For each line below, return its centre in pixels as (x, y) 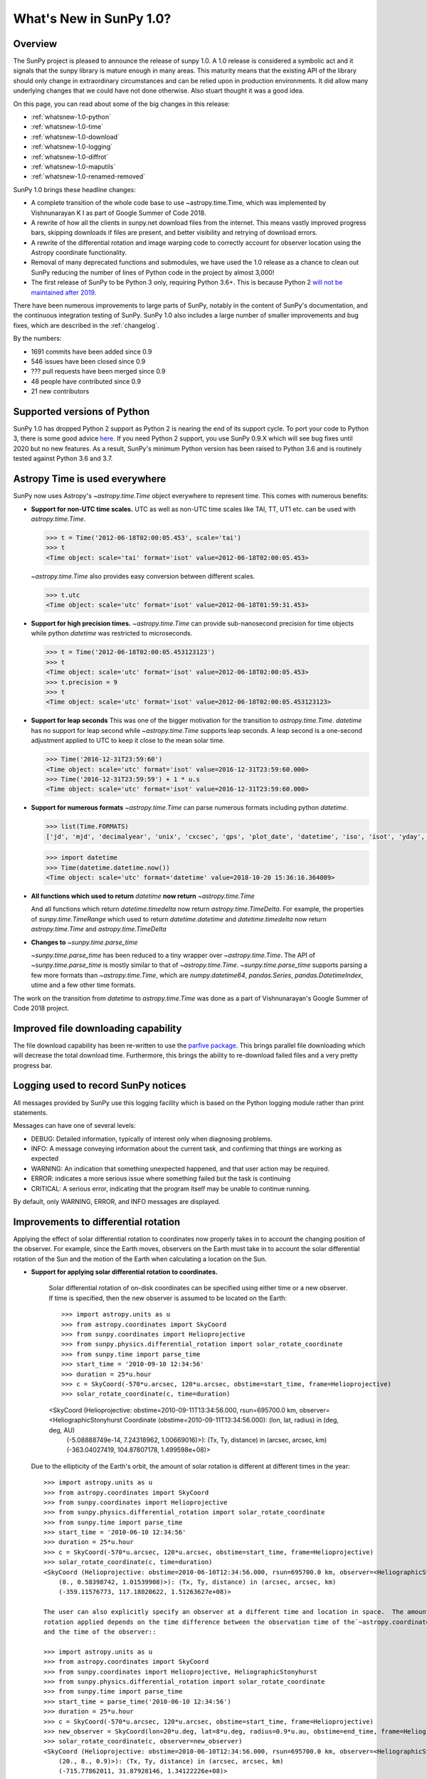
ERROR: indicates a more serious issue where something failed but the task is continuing (161, 1178)
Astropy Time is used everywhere (90, 479)
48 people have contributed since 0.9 (86, 381)
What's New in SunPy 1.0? (92, 19)
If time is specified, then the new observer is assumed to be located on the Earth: (168, 1298)
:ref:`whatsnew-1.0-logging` (72, 147)
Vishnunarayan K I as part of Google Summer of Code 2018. (118, 213)
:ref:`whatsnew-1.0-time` (67, 127)
